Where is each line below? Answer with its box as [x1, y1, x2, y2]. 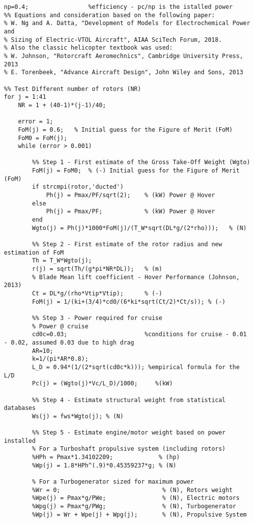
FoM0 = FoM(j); [18, 134, 67, 142]
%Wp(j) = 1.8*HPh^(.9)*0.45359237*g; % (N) [32, 462, 176, 469]
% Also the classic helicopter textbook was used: [4, 44, 173, 52]
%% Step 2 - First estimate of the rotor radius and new [32, 241, 222, 248]
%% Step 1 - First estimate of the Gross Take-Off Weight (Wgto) [32, 159, 251, 166]
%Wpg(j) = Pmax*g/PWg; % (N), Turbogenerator [32, 503, 236, 510]
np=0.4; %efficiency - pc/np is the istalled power [4, 3, 233, 10]
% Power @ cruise [32, 322, 88, 330]
